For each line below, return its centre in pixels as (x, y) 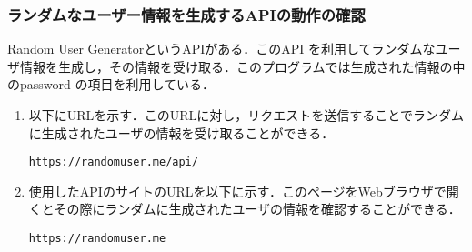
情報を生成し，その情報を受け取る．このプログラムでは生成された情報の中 (242, 66)
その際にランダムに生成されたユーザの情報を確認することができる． (257, 209)
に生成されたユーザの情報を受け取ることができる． (181, 132)
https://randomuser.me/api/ (113, 162)
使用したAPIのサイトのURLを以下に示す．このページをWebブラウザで (237, 191)
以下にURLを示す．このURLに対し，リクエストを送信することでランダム (246, 115)
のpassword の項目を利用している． (111, 84)
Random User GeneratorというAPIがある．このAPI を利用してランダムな (221, 49)
